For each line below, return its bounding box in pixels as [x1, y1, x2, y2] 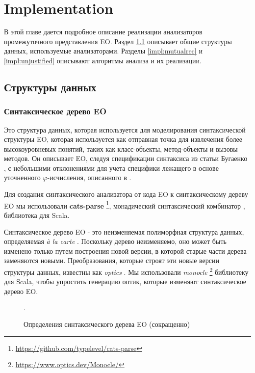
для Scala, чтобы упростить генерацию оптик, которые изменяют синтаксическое [4, 276, 247, 287]
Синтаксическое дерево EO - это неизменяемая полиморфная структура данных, [4, 226, 244, 237]
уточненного [4, 172, 41, 183]
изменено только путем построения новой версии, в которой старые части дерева [4, 245, 247, 256]
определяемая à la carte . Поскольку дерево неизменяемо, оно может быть [4, 236, 227, 246]
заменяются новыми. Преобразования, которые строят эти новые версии [4, 255, 219, 266]
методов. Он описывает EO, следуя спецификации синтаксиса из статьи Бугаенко [4, 153, 248, 163]
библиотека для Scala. [4, 210, 70, 220]
